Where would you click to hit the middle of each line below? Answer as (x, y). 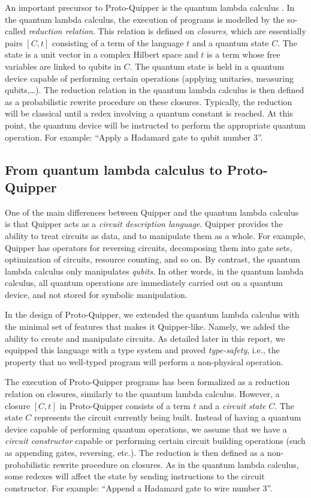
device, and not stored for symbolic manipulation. (96, 294)
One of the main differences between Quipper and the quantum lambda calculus (152, 212)
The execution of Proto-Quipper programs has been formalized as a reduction (147, 382)
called (15, 31)
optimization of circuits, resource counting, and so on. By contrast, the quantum (153, 259)
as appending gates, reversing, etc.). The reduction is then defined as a (135, 452)
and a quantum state (230, 42)
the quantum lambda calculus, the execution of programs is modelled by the (145, 19)
